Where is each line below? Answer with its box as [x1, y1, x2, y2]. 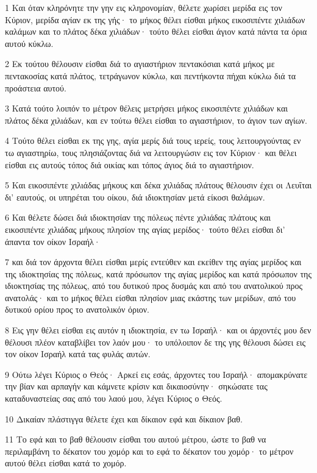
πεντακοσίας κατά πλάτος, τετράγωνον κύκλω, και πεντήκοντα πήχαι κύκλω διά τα [5, 69, 296, 82]
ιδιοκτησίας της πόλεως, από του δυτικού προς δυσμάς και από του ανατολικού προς [5, 279, 303, 292]
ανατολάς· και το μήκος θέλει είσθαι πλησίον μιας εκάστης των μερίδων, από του [5, 291, 296, 304]
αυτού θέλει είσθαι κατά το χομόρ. [5, 457, 127, 469]
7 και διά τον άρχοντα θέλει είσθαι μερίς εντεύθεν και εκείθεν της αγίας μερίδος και [5, 255, 302, 268]
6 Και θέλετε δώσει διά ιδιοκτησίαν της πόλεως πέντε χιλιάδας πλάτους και [5, 211, 271, 224]
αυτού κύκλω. [5, 37, 54, 49]
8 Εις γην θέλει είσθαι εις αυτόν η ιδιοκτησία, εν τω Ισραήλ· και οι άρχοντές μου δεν [5, 324, 312, 336]
